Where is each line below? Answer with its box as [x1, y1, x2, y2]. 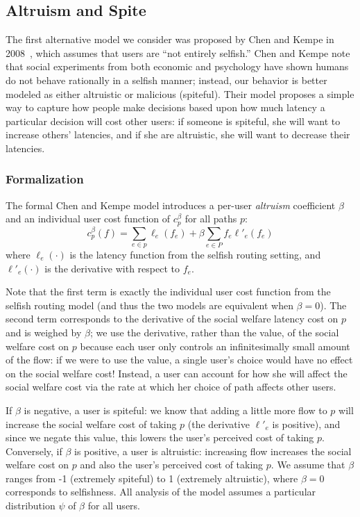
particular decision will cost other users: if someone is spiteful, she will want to [6, 113, 341, 128]
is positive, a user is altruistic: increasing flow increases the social [74, 443, 352, 458]
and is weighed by [6, 325, 82, 339]
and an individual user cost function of [6, 211, 171, 226]
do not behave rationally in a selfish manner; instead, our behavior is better [6, 72, 327, 87]
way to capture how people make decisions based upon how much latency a [6, 100, 325, 115]
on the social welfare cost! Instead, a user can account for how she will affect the [6, 366, 348, 380]
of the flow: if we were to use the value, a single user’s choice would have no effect [6, 352, 353, 367]
